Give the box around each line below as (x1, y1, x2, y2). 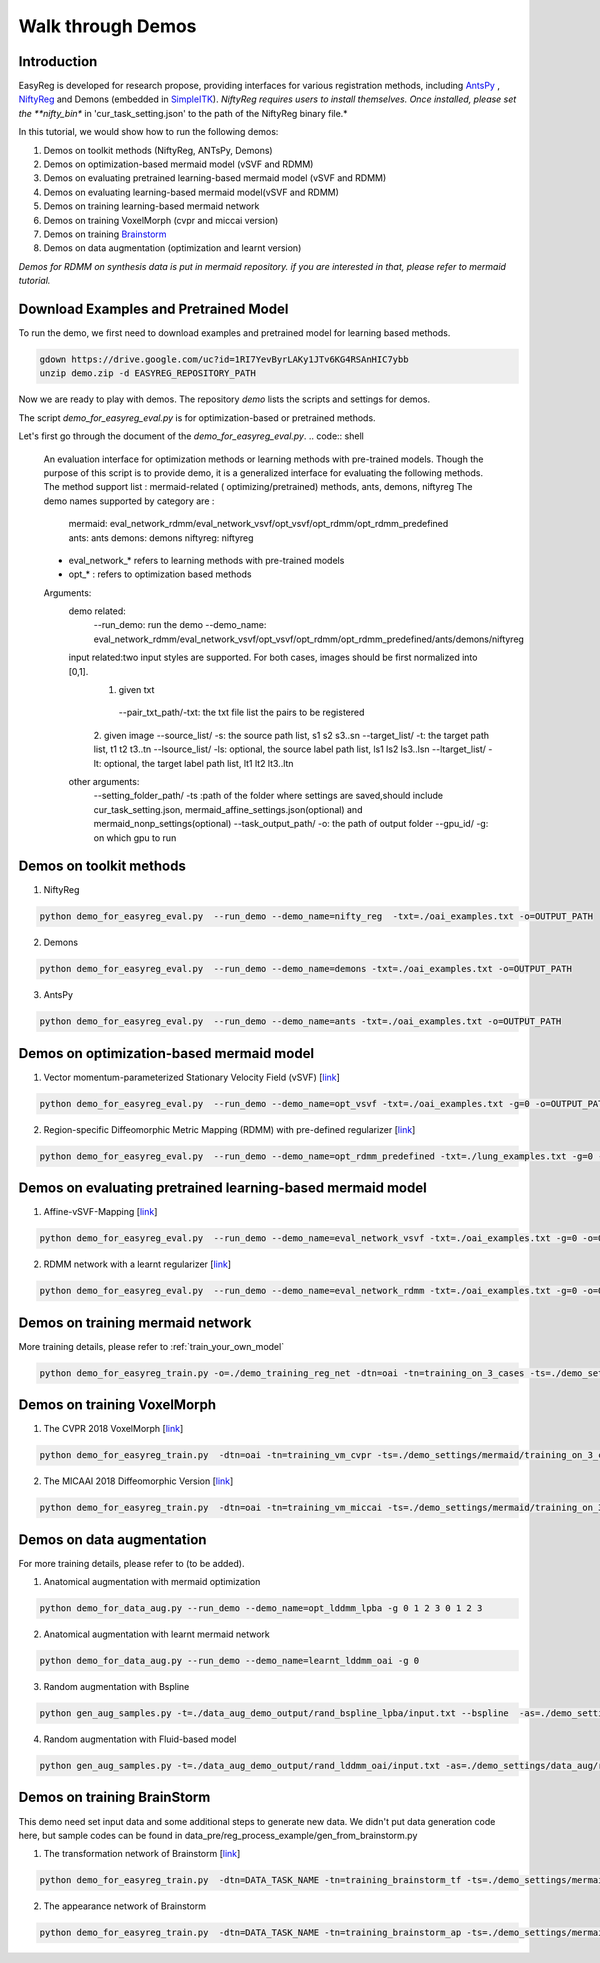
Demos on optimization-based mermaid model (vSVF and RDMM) (43, 158, 314, 170)
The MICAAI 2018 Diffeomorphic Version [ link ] (43, 1475, 234, 1487)
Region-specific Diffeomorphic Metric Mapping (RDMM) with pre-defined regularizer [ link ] (43, 1123, 416, 1135)
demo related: (68, 605, 126, 617)
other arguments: (68, 776, 140, 787)
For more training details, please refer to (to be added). (18, 1557, 245, 1569)
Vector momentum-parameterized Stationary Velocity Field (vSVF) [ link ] (43, 1071, 340, 1083)
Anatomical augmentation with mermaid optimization (43, 1576, 261, 1588)
